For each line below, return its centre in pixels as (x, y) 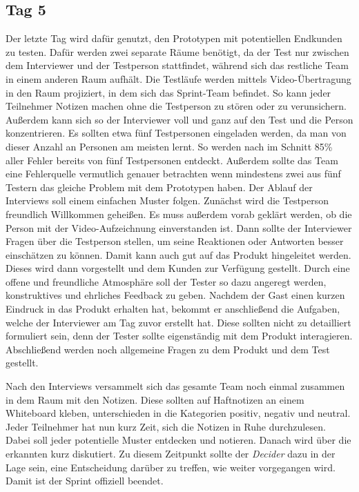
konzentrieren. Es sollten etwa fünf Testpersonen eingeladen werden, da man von (176, 133)
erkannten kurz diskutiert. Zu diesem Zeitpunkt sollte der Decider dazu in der (171, 454)
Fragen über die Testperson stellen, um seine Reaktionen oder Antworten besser (175, 241)
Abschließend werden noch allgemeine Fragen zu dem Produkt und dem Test (168, 349)
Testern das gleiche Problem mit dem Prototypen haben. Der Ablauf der (159, 187)
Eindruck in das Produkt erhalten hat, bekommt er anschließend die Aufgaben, (173, 309)
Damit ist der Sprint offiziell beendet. (85, 481)
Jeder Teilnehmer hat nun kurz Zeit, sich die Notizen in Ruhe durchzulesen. (166, 426)
